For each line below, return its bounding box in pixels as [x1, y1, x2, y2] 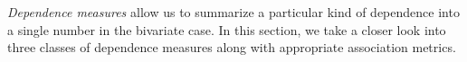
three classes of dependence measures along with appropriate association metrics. [7, 38, 456, 57]
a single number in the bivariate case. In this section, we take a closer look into [7, 20, 446, 39]
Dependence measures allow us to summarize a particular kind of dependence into [7, 3, 460, 21]
